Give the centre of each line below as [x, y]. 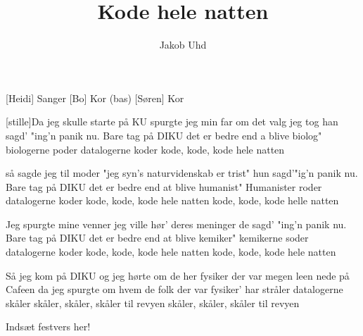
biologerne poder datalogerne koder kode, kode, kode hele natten [145, 149]
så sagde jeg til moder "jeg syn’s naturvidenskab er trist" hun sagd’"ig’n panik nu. [182, 173]
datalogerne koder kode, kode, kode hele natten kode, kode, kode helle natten [172, 200]
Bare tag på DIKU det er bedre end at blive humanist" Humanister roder [164, 186]
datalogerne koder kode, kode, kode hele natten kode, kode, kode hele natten [171, 252]
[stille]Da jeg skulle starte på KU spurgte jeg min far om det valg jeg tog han [172, 122]
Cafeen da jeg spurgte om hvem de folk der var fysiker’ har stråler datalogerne [174, 289]
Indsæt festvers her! [48, 326]
